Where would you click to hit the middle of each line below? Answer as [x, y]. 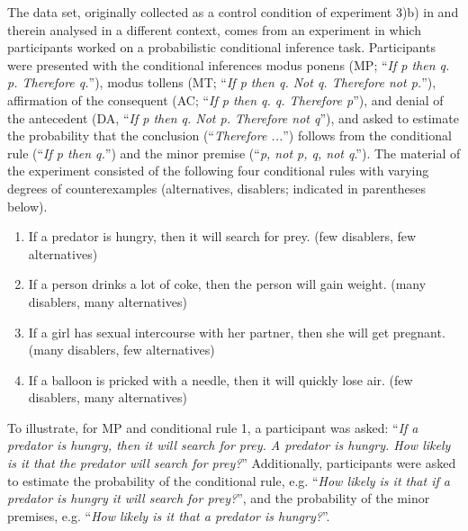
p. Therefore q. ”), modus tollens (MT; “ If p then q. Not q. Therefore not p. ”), [222, 82]
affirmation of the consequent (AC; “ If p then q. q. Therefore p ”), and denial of [225, 99]
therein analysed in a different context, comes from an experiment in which [214, 29]
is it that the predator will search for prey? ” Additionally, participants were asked [232, 463]
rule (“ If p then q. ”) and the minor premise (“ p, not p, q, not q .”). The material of [234, 153]
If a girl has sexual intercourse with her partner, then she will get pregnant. [237, 332]
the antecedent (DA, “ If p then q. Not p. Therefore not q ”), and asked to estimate [233, 117]
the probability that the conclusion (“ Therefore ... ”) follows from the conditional [229, 135]
